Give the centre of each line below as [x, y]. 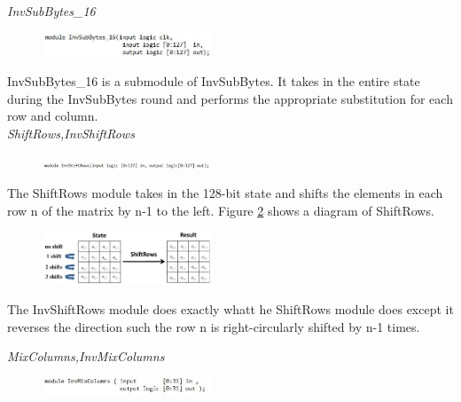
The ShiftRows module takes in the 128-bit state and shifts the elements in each [225, 193]
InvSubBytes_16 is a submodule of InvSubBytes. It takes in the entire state [214, 81]
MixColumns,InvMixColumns [86, 356]
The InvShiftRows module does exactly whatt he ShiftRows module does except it [230, 309]
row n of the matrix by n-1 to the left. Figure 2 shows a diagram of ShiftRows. [221, 210]
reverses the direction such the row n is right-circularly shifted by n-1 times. [214, 326]
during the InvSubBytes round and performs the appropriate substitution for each [230, 98]
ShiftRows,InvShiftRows [71, 133]
